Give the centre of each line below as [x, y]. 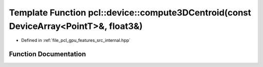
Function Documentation [47, 54]
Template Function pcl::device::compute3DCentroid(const [130, 13]
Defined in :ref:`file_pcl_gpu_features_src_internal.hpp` [76, 40]
